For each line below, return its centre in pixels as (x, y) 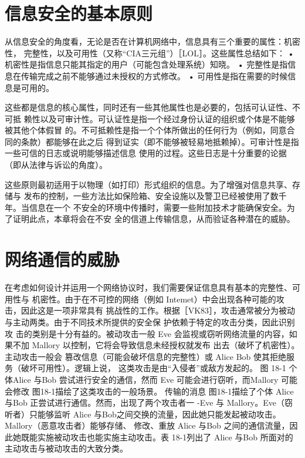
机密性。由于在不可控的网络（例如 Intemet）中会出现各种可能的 (154, 299)
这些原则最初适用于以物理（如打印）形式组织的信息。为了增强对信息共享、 (148, 184)
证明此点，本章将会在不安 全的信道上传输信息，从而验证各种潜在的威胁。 (154, 219)
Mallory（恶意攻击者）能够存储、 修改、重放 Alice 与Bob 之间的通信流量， (147, 425)
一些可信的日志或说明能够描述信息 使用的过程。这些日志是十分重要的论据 (146, 153)
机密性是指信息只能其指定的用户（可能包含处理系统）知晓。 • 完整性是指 (146, 64)
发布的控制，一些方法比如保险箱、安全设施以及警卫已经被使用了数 (151, 196)
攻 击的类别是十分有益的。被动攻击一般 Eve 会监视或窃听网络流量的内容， (147, 333)
